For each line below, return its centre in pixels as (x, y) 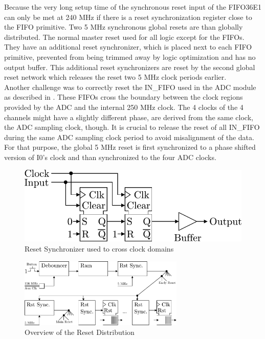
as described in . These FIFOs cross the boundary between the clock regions (124, 97)
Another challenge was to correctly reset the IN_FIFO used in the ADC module (130, 87)
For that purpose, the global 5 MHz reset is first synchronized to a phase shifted (130, 147)
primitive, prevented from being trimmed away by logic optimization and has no (130, 56)
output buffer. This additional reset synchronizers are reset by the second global (130, 67)
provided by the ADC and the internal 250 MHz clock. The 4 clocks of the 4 (124, 107)
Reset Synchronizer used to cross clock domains (99, 249)
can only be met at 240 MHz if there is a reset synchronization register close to (128, 17)
